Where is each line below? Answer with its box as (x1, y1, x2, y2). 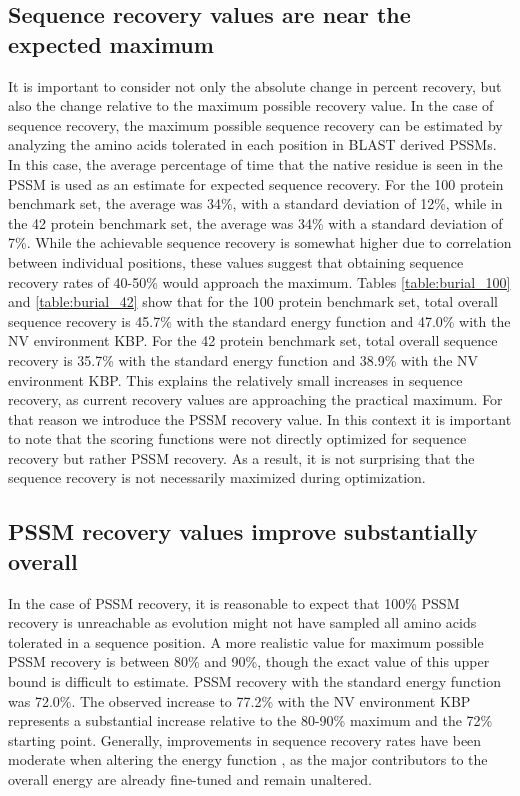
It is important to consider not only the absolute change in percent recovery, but (8, 75, 502, 96)
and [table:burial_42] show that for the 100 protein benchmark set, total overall (8, 291, 499, 312)
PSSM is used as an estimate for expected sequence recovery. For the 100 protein (8, 173, 504, 194)
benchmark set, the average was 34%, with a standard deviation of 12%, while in (8, 193, 503, 214)
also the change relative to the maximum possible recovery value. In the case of (8, 95, 494, 116)
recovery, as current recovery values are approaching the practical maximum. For (8, 389, 503, 410)
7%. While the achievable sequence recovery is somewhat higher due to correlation (8, 232, 512, 253)
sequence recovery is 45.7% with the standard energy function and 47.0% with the (8, 310, 511, 331)
